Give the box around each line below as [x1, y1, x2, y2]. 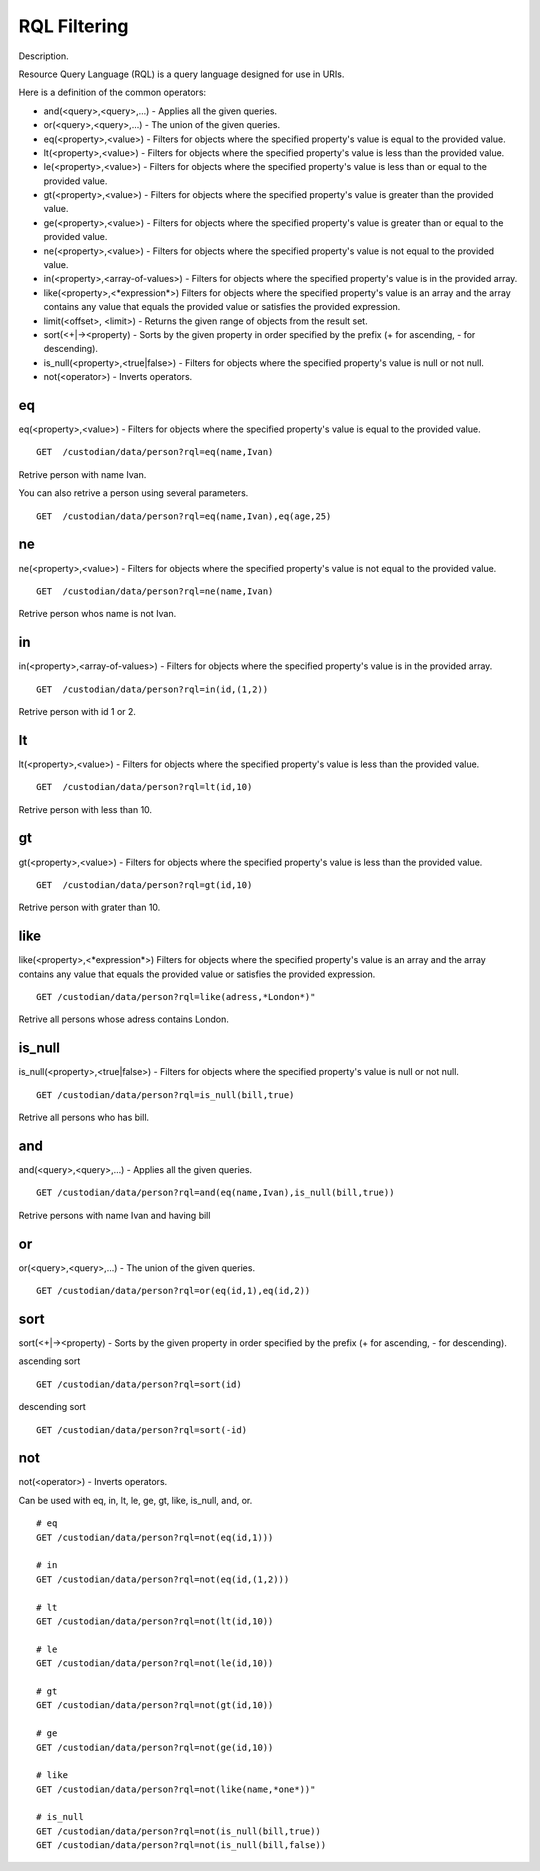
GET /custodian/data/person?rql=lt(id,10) [36, 781, 253, 793]
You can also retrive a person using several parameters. [18, 487, 249, 499]
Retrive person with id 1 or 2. [18, 705, 137, 717]
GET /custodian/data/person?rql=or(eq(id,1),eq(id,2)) [36, 1285, 311, 1297]
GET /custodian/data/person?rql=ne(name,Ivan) [36, 585, 274, 597]
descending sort [18, 1401, 87, 1413]
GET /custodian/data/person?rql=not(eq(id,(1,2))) [36, 1573, 290, 1585]
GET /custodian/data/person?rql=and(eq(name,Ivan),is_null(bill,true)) [36, 1187, 395, 1199]
